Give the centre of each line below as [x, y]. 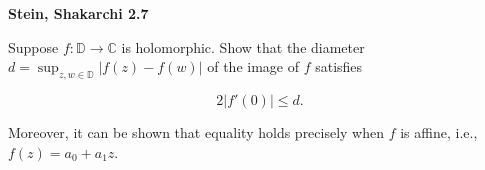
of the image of [253, 66]
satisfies [339, 66]
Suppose [33, 46]
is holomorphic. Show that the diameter [243, 46]
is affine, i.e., [439, 131]
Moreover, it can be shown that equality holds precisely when [196, 131]
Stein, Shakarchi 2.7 [78, 13]
